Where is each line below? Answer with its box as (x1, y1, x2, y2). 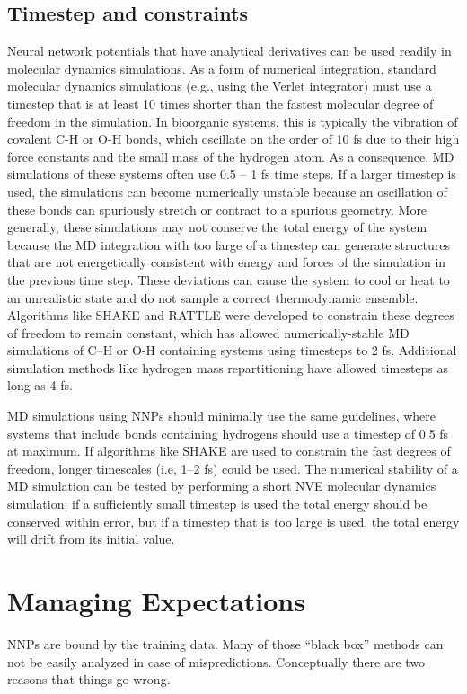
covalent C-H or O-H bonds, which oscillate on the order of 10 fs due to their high (7, 129, 460, 148)
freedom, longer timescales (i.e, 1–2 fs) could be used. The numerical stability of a (7, 458, 458, 477)
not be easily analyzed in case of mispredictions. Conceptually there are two (7, 652, 426, 671)
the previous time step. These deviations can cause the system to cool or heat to (7, 270, 450, 289)
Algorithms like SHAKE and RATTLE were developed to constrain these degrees (7, 306, 454, 325)
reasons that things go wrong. (7, 670, 171, 689)
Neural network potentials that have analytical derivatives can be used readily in (7, 41, 452, 60)
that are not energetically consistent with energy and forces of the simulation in (7, 253, 446, 271)
